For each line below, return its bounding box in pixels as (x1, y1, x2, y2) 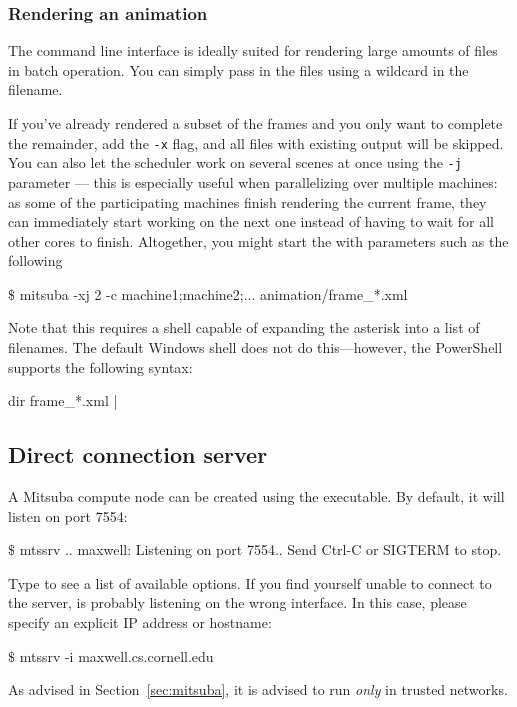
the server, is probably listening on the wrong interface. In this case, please (8, 592, 467, 613)
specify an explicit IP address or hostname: (8, 612, 272, 633)
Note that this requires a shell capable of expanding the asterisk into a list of (8, 317, 480, 338)
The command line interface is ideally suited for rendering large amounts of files (8, 40, 498, 61)
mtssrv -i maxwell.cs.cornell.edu (19, 645, 214, 666)
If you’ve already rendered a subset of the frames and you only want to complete (8, 113, 503, 133)
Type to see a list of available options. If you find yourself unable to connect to (8, 572, 492, 593)
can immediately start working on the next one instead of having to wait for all (8, 211, 494, 232)
